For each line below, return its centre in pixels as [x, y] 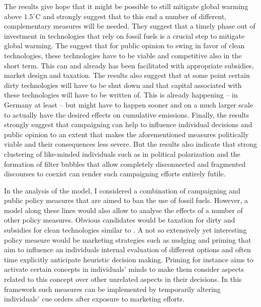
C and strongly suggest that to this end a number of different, [131, 16]
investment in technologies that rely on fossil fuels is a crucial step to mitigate [124, 35]
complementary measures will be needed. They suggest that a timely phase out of [130, 26]
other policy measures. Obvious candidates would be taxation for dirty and [120, 220]
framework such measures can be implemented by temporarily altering [112, 289]
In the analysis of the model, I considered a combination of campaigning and [122, 190]
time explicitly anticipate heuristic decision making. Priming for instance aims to [129, 259]
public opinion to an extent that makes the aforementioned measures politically [126, 134]
